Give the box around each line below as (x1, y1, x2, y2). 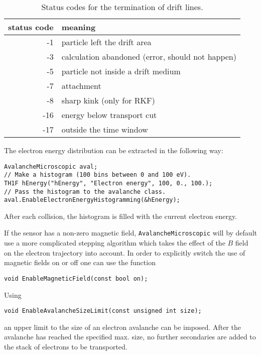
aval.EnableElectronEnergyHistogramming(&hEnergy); (4, 196, 180, 204)
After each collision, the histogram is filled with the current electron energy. (4, 210, 237, 221)
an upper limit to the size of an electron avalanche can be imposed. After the (4, 321, 241, 332)
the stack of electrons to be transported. (4, 341, 127, 351)
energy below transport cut (61, 109, 157, 121)
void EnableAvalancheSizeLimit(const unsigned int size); (4, 307, 202, 315)
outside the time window (61, 124, 148, 135)
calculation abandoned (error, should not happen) (61, 51, 236, 62)
